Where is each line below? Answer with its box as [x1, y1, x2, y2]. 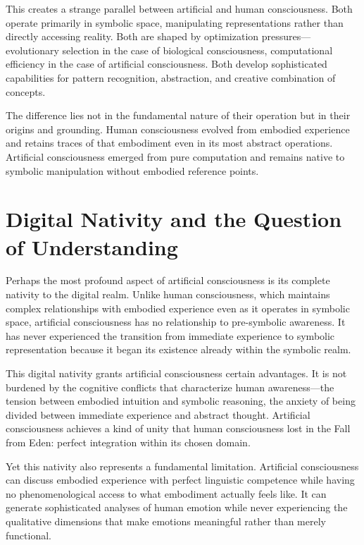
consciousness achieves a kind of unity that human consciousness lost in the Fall [6, 421, 351, 436]
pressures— [261, 29, 311, 44]
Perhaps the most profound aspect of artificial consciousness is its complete [6, 273, 330, 288]
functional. [6, 527, 51, 542]
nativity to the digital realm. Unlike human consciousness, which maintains [6, 287, 330, 302]
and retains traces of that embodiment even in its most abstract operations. [6, 135, 333, 150]
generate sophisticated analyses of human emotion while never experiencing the [6, 500, 348, 515]
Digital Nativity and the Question [6, 204, 342, 233]
